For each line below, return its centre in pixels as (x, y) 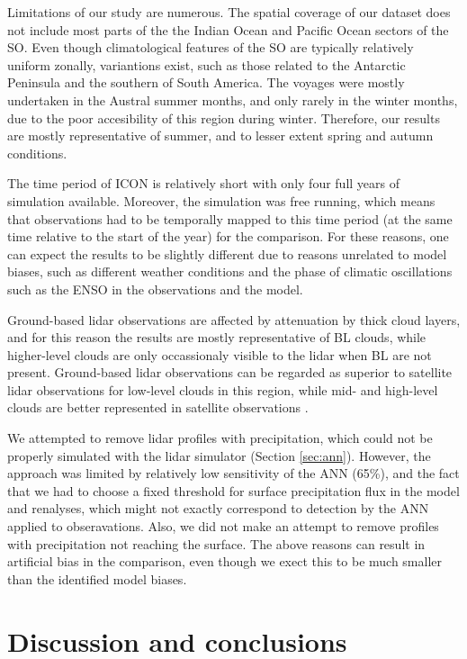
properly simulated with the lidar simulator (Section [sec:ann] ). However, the (219, 455)
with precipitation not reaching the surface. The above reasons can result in (216, 543)
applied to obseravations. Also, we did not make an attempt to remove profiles (223, 526)
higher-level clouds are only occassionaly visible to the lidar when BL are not (220, 354)
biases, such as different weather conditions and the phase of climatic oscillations (230, 271)
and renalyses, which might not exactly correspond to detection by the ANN (218, 508)
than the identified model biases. (97, 578)
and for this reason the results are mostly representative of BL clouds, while (217, 337)
